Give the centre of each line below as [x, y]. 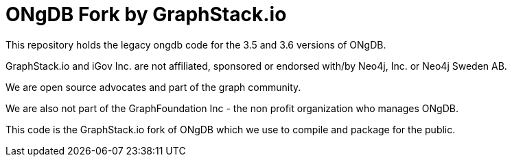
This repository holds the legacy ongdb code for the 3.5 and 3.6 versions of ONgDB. [196, 44]
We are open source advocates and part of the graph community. [153, 87]
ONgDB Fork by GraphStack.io [146, 14]
